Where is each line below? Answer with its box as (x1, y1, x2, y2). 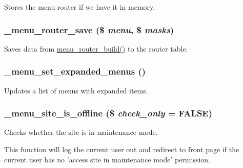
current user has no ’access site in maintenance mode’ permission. (4, 154, 210, 164)
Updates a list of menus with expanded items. (4, 85, 148, 95)
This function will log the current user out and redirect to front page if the (4, 144, 239, 155)
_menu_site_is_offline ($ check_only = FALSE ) (4, 107, 213, 119)
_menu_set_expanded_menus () (4, 65, 146, 78)
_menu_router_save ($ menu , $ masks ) (4, 23, 174, 36)
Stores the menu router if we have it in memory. (4, 2, 155, 12)
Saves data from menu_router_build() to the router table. (4, 43, 188, 54)
